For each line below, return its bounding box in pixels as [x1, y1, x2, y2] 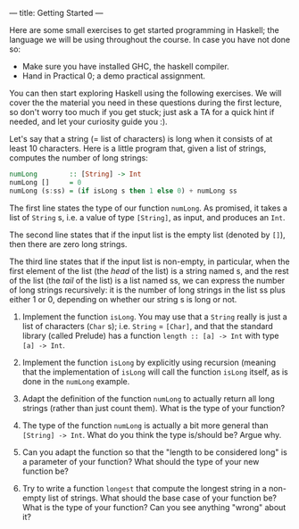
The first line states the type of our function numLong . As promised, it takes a [9, 203, 288, 213]
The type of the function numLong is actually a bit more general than [21, 419, 270, 431]
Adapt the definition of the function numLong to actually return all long [21, 393, 275, 404]
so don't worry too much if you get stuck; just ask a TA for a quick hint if [9, 107, 275, 117]
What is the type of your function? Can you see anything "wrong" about [21, 501, 287, 512]
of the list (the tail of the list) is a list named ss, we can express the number [9, 275, 286, 285]
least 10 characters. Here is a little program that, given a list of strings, [9, 143, 267, 153]
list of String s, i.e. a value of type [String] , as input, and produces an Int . [9, 211, 286, 222]
